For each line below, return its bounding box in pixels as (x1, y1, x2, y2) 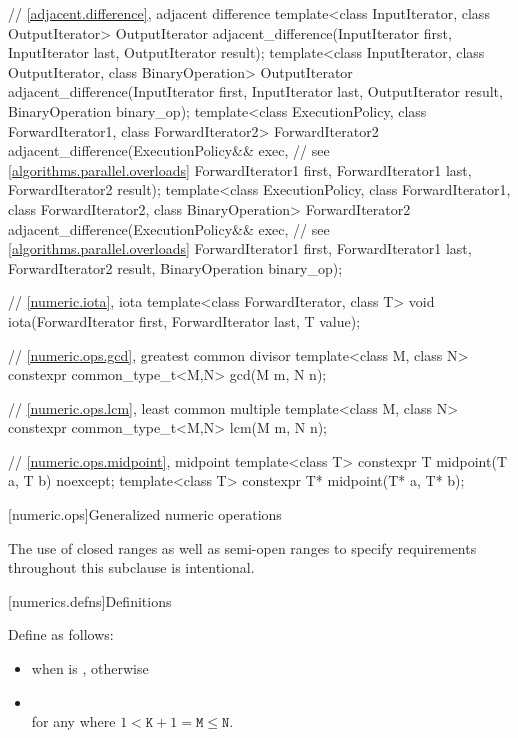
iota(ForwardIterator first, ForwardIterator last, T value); (8, 310, 361, 331)
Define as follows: (8, 624, 114, 645)
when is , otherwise (31, 658, 149, 679)
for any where (31, 711, 116, 732)
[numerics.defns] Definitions (8, 590, 172, 611)
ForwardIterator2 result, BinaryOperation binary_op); (8, 257, 343, 278)
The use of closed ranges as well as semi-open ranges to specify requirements (8, 537, 477, 558)
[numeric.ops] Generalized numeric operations (8, 504, 282, 525)
